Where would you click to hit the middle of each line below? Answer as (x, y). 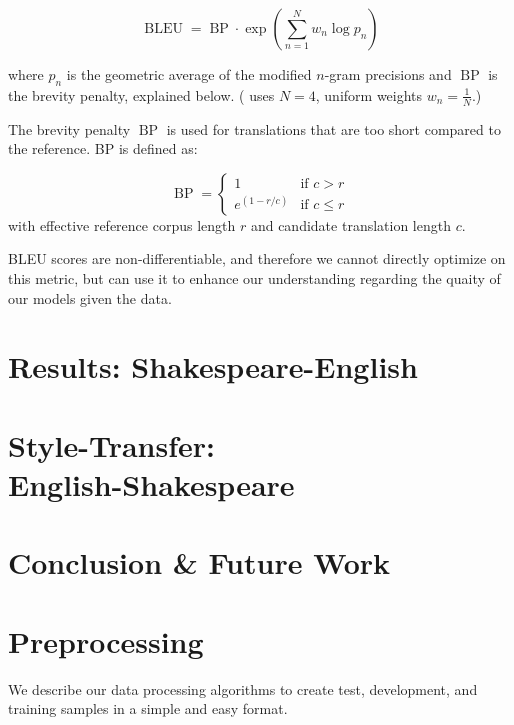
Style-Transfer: (111, 444)
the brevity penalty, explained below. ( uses (141, 94)
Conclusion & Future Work (199, 562)
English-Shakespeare (151, 483)
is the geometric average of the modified (189, 74)
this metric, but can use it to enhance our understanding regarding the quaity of (254, 278)
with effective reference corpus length (122, 224)
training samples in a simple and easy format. (148, 708)
